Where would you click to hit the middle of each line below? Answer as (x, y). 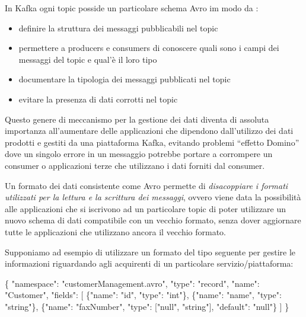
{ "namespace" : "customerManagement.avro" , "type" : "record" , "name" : (132, 283)
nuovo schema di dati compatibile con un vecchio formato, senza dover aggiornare (153, 220)
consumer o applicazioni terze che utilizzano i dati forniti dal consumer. (135, 165)
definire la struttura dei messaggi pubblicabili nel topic (118, 28)
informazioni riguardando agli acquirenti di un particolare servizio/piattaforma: (149, 263)
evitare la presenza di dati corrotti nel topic (98, 99)
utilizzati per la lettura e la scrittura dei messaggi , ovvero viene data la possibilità (153, 197)
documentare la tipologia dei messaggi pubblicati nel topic (125, 79)
